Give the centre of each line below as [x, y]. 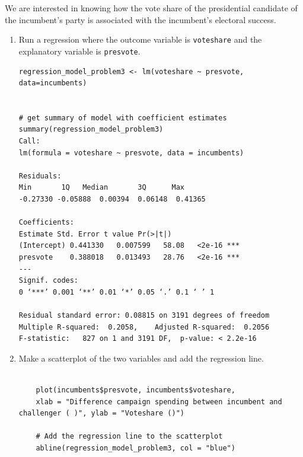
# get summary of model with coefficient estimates [123, 118]
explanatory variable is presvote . [79, 51]
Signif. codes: [49, 281]
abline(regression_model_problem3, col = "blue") [135, 448]
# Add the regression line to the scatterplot [129, 437]
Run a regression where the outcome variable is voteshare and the [140, 39]
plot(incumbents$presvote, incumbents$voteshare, [135, 390]
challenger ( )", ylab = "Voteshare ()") [101, 413]
